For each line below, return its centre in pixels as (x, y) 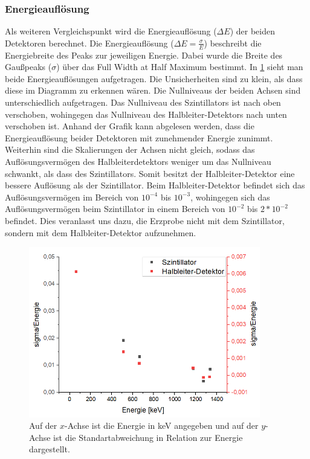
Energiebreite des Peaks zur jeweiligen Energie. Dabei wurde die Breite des (144, 55)
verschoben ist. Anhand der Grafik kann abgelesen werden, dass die (130, 126)
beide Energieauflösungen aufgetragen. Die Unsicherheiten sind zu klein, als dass (154, 78)
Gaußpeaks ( (28, 67)
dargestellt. (50, 449)
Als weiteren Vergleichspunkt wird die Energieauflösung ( (111, 31)
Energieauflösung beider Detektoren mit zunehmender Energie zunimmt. (139, 137)
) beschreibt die (233, 43)
